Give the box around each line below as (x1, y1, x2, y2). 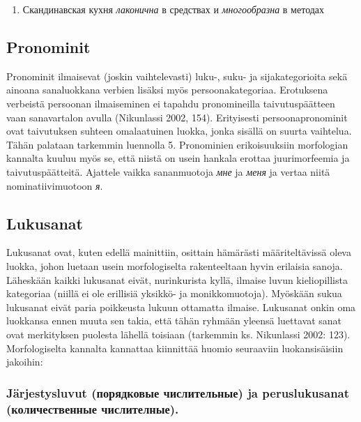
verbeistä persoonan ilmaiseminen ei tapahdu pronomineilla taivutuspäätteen (6, 96, 335, 110)
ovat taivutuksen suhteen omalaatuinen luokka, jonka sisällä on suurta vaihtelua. (6, 123, 352, 138)
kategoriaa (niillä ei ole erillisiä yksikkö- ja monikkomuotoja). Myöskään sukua (6, 286, 342, 301)
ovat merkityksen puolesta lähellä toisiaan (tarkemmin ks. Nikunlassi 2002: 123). (6, 326, 351, 341)
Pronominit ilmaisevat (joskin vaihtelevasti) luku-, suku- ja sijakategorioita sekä (6, 68, 348, 83)
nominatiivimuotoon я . (6, 178, 103, 193)
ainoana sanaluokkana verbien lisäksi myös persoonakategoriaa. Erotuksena (6, 82, 328, 97)
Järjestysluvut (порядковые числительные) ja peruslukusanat (6, 384, 350, 401)
